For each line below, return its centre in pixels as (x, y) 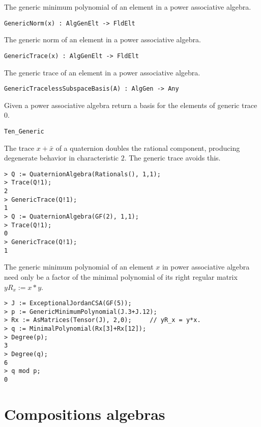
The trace (19, 148)
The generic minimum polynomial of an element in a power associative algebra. (128, 7)
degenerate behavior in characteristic (62, 158)
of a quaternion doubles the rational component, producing (148, 148)
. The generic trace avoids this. (172, 158)
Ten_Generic (24, 131)
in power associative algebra (206, 267)
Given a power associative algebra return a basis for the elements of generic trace (131, 105)
